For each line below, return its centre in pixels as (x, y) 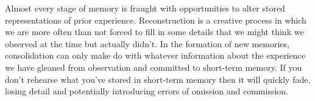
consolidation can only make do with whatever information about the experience (155, 55)
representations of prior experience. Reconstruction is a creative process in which (156, 20)
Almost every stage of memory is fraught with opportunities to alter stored (145, 8)
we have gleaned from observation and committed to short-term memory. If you (154, 67)
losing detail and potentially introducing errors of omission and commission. (147, 91)
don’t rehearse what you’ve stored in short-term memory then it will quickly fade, (158, 79)
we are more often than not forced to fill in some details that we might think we (154, 32)
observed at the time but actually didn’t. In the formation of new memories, (147, 43)
